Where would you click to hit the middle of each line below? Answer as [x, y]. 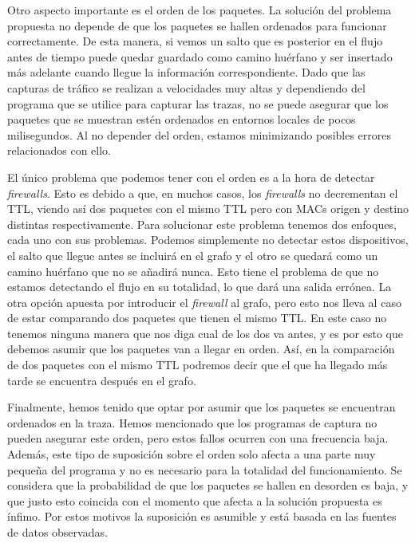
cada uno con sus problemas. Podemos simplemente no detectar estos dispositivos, [208, 240]
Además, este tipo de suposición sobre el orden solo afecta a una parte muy [192, 454]
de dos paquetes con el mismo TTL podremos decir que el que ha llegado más [198, 365]
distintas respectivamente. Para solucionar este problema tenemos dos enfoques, [202, 224]
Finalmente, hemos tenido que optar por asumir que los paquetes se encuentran [202, 407]
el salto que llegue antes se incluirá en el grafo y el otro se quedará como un [193, 255]
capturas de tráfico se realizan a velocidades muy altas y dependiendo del [186, 87]
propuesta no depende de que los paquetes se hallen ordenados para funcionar [197, 25]
